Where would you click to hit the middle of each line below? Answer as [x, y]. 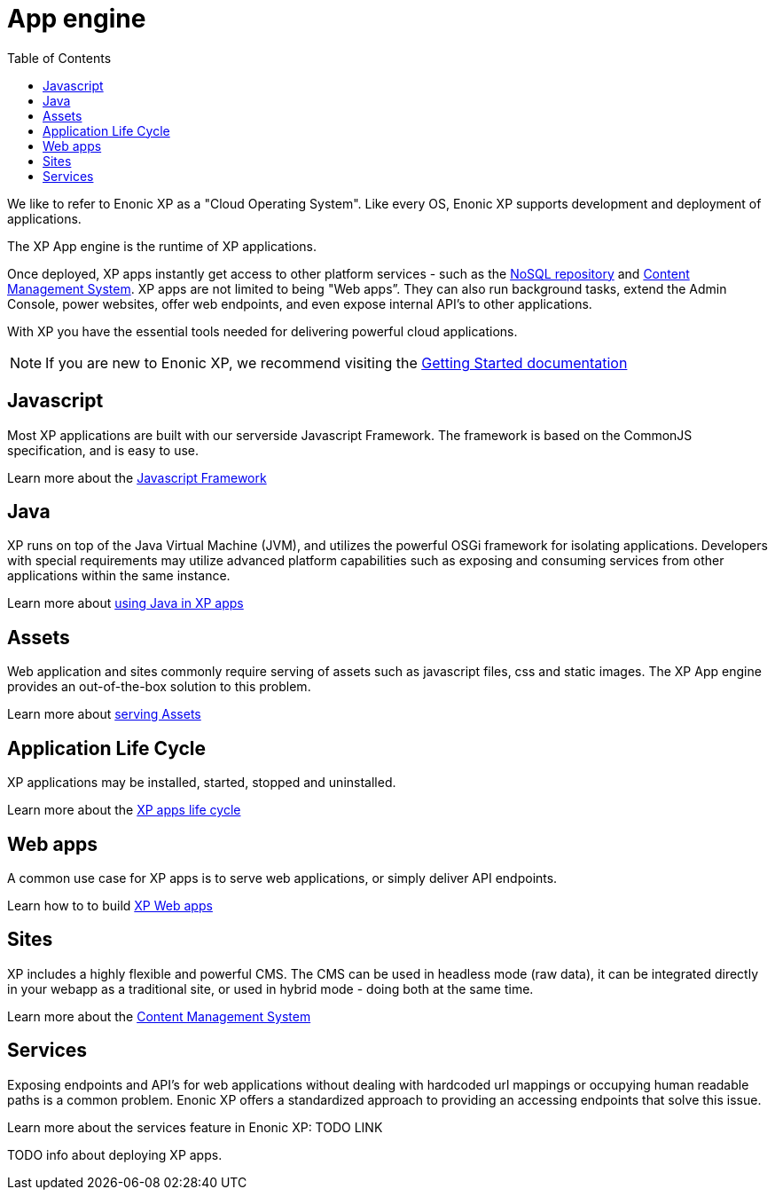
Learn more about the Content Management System [159, 1016]
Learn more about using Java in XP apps [125, 603]
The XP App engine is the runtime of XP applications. [162, 246]
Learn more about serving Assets [104, 714]
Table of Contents [59, 58]
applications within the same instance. [119, 576]
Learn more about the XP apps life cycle [124, 810]
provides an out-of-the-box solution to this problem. [159, 687]
